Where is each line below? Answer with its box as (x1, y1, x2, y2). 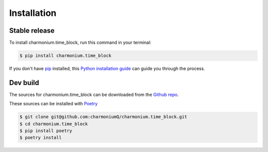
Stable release (9, 26, 55, 35)
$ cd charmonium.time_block (19, 121, 88, 127)
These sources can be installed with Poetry (9, 101, 98, 107)
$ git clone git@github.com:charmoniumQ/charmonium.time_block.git (19, 114, 188, 120)
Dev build (9, 78, 39, 87)
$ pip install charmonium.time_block (19, 53, 112, 59)
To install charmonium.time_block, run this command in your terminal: (9, 40, 151, 46)
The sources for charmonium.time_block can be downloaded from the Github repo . (9, 91, 179, 97)
